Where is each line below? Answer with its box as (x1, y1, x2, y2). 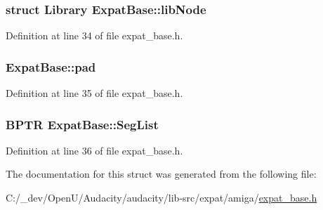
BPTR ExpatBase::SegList (6, 115, 159, 133)
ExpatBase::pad (6, 58, 96, 75)
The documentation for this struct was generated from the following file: (6, 166, 317, 181)
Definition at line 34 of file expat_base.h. (6, 28, 183, 43)
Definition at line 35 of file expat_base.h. (6, 86, 183, 100)
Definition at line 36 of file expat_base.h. (6, 143, 183, 157)
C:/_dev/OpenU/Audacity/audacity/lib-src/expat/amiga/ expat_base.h (6, 190, 317, 205)
